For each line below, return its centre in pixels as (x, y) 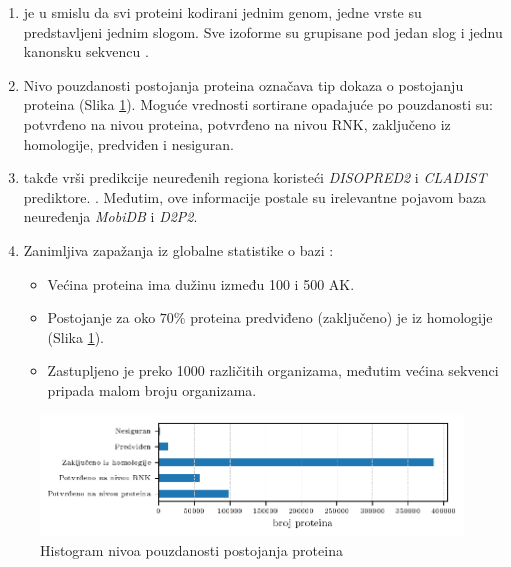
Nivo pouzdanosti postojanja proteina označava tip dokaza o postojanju (243, 84)
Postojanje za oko (101, 317)
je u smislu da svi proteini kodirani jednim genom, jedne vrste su (222, 12)
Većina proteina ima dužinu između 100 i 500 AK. (201, 283)
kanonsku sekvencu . (86, 51)
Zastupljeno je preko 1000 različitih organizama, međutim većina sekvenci (273, 370)
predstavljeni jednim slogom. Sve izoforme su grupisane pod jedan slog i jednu (263, 31)
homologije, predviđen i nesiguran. (128, 143)
